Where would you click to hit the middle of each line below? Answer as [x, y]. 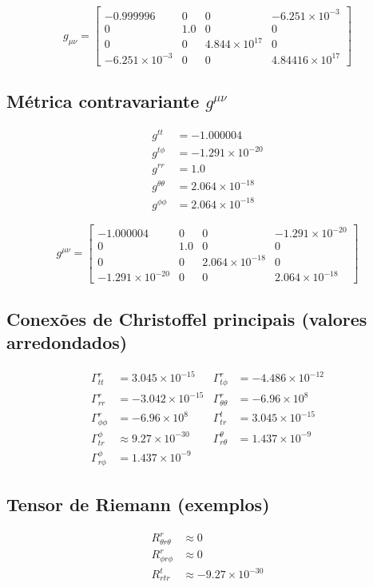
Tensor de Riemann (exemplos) [138, 504]
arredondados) [67, 342]
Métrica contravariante [103, 101]
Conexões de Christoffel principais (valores [187, 318]
